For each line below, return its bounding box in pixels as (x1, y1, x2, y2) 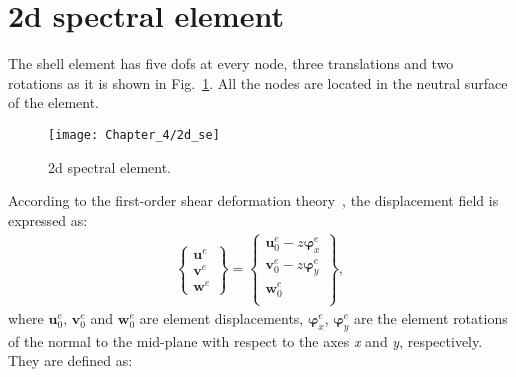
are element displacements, (139, 308, 304, 328)
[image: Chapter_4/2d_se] (48, 127, 220, 142)
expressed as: (8, 209, 88, 230)
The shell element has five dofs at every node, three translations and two (8, 53, 454, 74)
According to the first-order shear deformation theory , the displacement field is (8, 190, 499, 211)
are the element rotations (353, 308, 508, 328)
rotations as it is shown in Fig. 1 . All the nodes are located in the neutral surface (8, 72, 508, 93)
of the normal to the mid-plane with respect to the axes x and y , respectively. (8, 330, 483, 351)
